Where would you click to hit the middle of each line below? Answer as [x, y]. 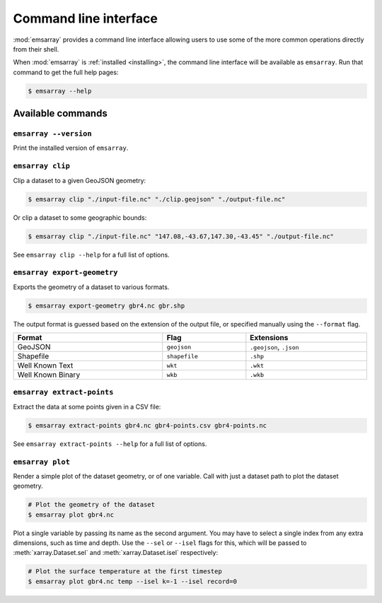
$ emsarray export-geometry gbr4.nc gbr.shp [106, 305]
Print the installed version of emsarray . [71, 148]
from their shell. [36, 49]
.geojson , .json [275, 347]
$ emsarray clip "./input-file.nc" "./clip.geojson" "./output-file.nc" [157, 199]
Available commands [60, 113]
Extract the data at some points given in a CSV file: [87, 406]
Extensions [269, 338]
